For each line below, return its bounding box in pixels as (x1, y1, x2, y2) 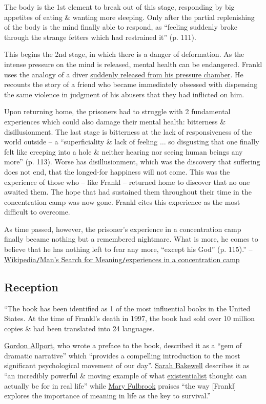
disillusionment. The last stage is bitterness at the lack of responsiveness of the (4, 126, 252, 137)
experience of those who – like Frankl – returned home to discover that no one (4, 176, 250, 187)
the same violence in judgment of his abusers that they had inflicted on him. (4, 89, 244, 99)
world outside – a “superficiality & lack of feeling (4, 136, 158, 147)
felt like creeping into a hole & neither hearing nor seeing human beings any (4, 146, 243, 157)
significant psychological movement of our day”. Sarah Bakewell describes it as (4, 360, 250, 371)
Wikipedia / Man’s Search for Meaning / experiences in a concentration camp (4, 253, 240, 264)
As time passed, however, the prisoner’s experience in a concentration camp (4, 223, 241, 234)
